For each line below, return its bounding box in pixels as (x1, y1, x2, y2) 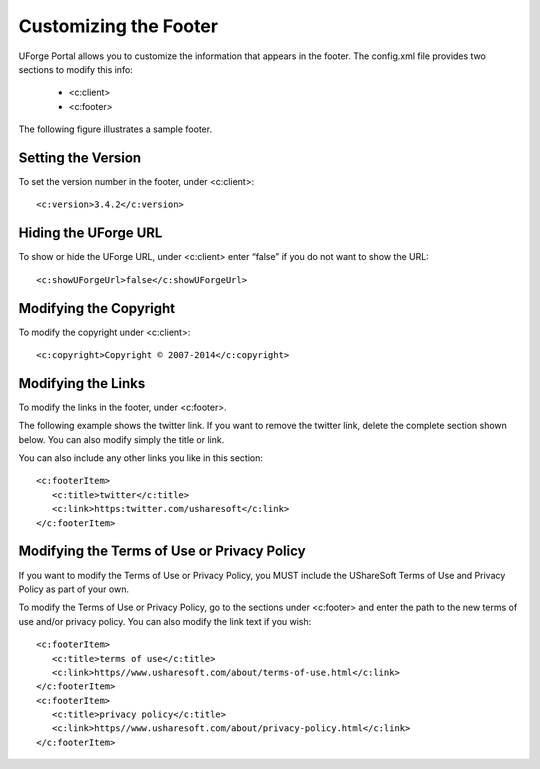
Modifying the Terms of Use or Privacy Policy (18, 543, 306, 560)
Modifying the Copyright (18, 300, 175, 317)
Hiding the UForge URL (18, 225, 163, 242)
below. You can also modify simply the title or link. (18, 433, 225, 445)
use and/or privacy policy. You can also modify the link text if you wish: (18, 615, 312, 627)
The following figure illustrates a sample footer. (18, 123, 213, 135)
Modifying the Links (18, 375, 146, 392)
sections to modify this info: (18, 63, 134, 75)
